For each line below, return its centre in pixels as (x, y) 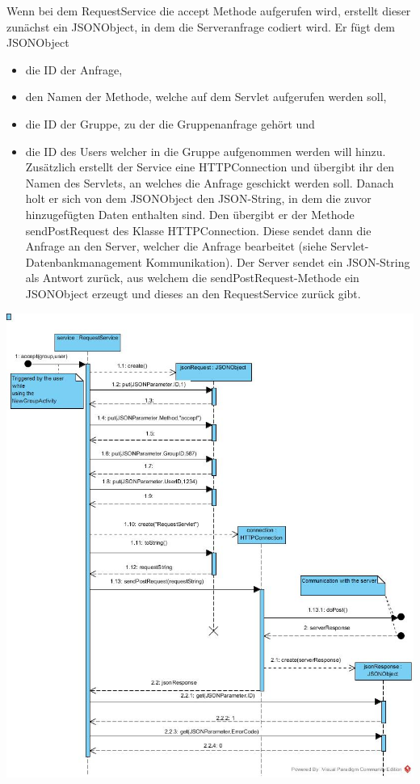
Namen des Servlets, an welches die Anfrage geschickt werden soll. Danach (210, 182)
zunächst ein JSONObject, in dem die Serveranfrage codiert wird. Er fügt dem (201, 26)
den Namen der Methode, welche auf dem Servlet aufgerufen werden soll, (206, 97)
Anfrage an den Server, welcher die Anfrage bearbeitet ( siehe (176, 246)
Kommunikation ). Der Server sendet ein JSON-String (278, 261)
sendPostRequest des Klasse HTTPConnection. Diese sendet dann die (198, 230)
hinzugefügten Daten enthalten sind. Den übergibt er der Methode (190, 214)
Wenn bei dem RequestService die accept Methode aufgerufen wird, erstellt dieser (209, 11)
